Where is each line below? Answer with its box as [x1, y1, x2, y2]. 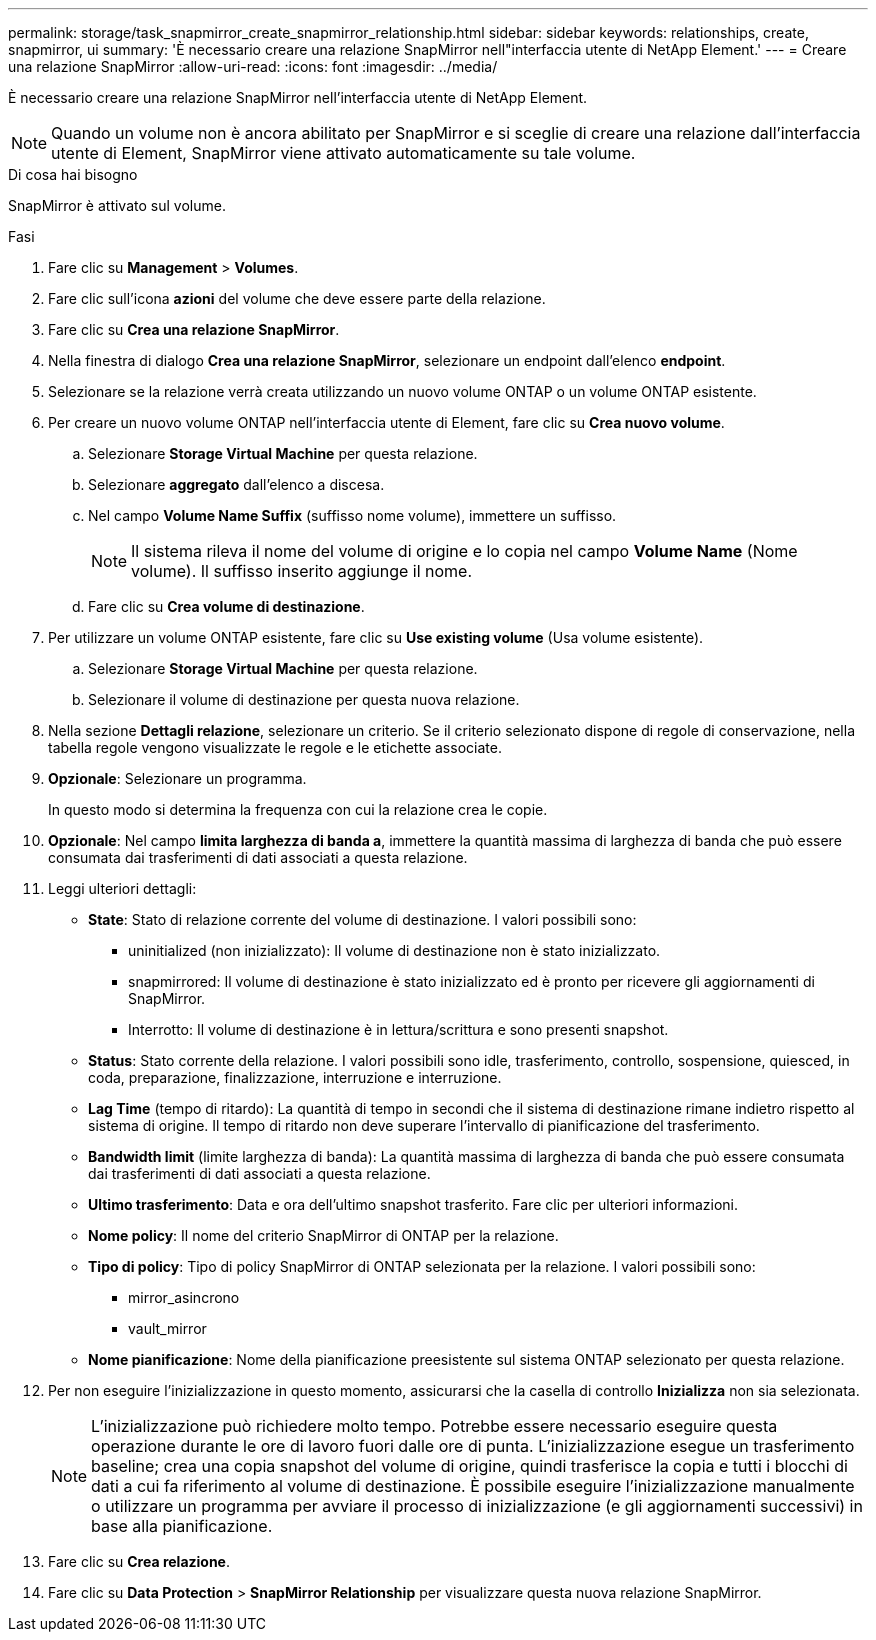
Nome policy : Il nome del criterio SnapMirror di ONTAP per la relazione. [88, 1227, 559, 1244]
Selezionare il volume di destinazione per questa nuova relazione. [88, 691, 520, 708]
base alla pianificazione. [91, 1516, 273, 1536]
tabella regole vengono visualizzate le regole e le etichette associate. [48, 739, 502, 756]
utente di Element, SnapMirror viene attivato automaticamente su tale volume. [51, 143, 636, 163]
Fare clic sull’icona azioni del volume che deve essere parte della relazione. [48, 290, 546, 307]
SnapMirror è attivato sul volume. [8, 197, 226, 214]
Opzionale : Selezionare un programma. [48, 770, 307, 787]
